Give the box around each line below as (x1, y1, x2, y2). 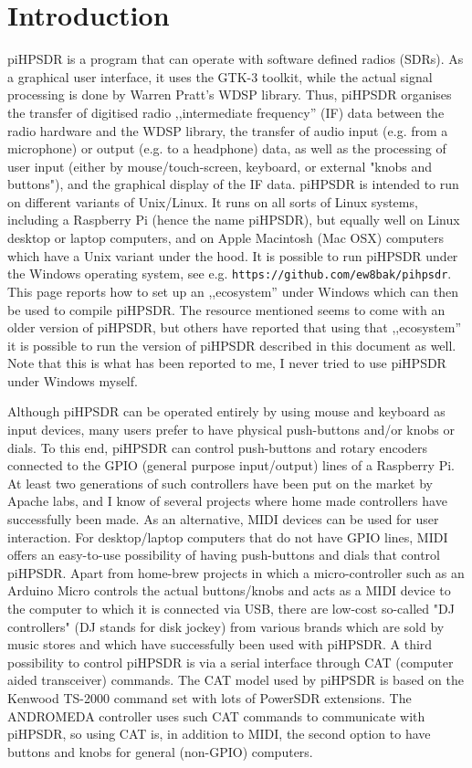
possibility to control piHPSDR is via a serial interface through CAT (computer (7, 652, 454, 671)
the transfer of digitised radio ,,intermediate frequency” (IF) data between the (7, 102, 445, 121)
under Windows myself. (7, 371, 138, 390)
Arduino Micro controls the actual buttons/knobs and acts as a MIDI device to (7, 581, 451, 600)
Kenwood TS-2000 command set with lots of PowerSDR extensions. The (7, 688, 412, 707)
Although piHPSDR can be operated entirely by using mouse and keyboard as (7, 402, 446, 421)
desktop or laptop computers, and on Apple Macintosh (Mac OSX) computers (7, 228, 445, 247)
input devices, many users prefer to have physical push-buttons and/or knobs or (7, 420, 455, 439)
